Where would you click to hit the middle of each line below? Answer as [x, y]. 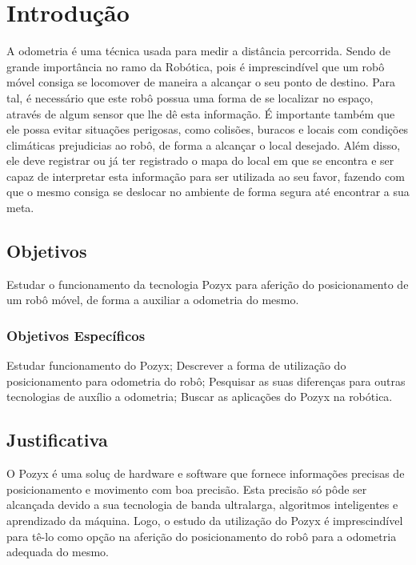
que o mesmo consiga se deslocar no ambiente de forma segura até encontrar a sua [208, 192]
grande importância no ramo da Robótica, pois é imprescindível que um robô [196, 66]
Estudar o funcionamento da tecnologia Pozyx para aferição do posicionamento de [208, 284]
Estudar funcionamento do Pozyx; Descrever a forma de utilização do [176, 365]
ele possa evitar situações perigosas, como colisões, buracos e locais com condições [208, 129]
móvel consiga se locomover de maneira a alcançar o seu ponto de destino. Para [201, 82]
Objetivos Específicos [76, 335]
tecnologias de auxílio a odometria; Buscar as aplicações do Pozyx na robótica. [200, 397]
